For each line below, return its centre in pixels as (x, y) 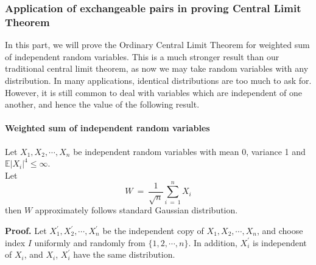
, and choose (280, 231)
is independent (280, 242)
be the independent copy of (153, 231)
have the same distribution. (124, 254)
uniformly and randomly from (90, 242)
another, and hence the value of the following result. (102, 104)
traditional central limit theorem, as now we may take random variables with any (157, 68)
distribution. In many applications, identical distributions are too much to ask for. (158, 80)
